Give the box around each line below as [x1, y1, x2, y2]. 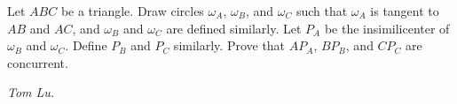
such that [295, 2, 348, 19]
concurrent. [7, 53, 68, 71]
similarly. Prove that [173, 36, 286, 55]
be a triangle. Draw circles [60, 2, 204, 19]
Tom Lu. [7, 83, 55, 101]
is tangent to [370, 2, 439, 19]
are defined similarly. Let [166, 19, 302, 37]
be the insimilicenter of [324, 19, 450, 37]
